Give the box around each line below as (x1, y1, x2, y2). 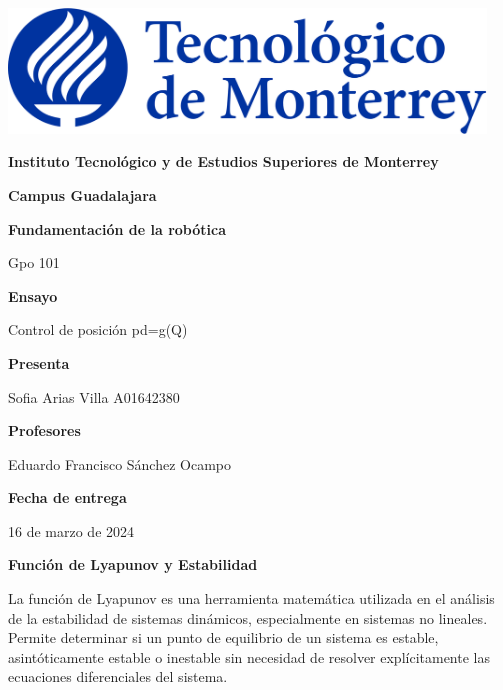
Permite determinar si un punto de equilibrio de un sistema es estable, (8, 627, 439, 648)
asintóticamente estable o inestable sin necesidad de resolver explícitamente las (8, 646, 490, 667)
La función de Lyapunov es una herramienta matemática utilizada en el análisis (8, 588, 495, 609)
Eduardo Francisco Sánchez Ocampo (8, 453, 232, 474)
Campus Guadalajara (8, 184, 157, 205)
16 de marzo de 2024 (8, 520, 135, 541)
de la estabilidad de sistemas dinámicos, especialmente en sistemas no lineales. (8, 607, 488, 628)
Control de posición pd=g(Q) (8, 319, 188, 340)
